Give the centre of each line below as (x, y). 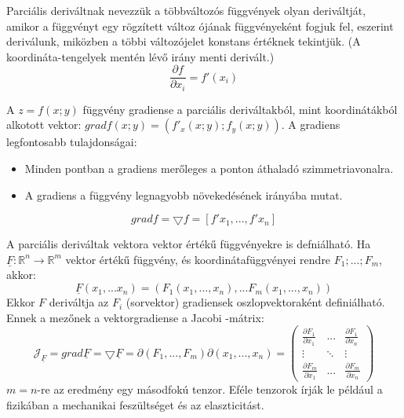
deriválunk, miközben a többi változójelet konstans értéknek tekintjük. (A (184, 41)
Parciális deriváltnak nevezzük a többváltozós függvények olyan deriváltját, (186, 10)
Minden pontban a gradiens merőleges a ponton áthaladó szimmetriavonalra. (209, 169)
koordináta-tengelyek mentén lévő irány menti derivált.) (140, 56)
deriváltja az (79, 302)
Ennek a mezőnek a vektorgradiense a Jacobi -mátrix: (135, 317)
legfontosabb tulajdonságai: (72, 142)
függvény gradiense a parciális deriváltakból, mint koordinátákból (240, 109)
